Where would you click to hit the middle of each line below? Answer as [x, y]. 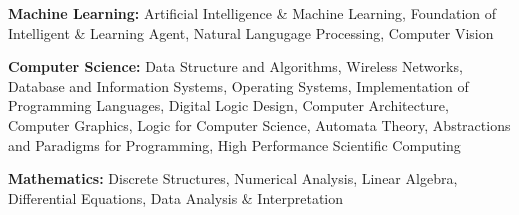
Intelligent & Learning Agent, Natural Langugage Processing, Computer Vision [251, 32]
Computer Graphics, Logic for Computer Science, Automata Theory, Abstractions [259, 124]
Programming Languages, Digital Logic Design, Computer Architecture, [228, 105]
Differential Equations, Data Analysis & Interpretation [176, 197]
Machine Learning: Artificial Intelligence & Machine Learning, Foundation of [252, 13]
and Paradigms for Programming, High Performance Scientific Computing [234, 144]
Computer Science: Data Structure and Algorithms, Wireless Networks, [235, 66]
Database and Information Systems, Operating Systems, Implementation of [238, 85]
